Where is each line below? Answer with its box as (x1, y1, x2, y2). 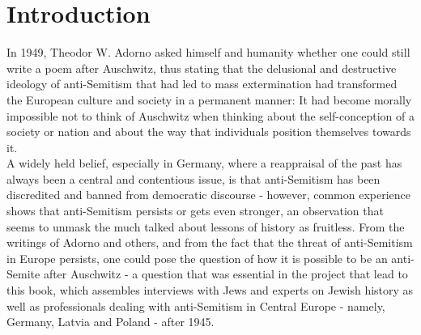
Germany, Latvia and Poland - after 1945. (6, 313, 215, 330)
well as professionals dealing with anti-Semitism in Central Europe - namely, (6, 297, 385, 314)
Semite (6, 265, 40, 282)
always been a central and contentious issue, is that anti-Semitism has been (6, 170, 381, 187)
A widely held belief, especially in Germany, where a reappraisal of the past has (6, 155, 402, 172)
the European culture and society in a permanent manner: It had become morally (6, 91, 412, 108)
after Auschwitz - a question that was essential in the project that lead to (43, 265, 408, 282)
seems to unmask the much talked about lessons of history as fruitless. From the (6, 218, 405, 235)
